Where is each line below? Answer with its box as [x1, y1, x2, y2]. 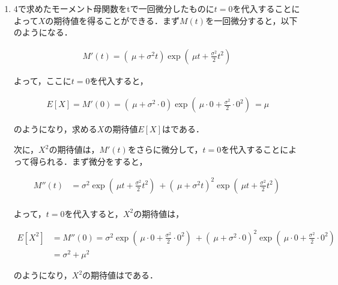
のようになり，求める [13, 123, 97, 135]
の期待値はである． [82, 269, 158, 281]
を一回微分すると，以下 [205, 14, 298, 26]
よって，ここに [13, 74, 71, 87]
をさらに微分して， [127, 143, 203, 156]
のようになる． [13, 26, 73, 38]
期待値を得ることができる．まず [53, 14, 180, 26]
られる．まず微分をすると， [38, 155, 148, 167]
